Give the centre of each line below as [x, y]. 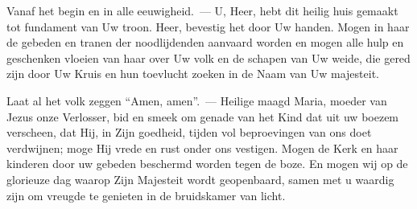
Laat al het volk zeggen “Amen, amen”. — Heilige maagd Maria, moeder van [197, 100]
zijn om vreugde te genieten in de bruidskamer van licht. [146, 195]
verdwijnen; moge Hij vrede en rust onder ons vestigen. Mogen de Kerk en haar [202, 148]
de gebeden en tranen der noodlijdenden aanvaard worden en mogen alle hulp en [205, 42]
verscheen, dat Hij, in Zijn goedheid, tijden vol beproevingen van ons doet [189, 132]
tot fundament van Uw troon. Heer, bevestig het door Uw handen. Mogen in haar [208, 26]
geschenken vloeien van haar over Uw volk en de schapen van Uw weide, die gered [208, 57]
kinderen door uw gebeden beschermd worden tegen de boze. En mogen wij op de [207, 164]
